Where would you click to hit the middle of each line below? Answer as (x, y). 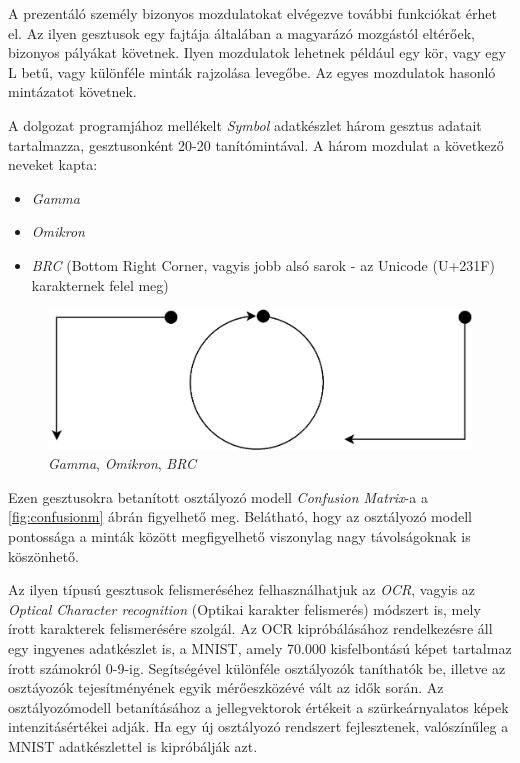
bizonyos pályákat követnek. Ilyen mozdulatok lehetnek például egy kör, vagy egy (257, 52)
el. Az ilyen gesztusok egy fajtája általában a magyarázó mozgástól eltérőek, (241, 32)
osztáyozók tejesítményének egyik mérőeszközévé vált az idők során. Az (226, 687)
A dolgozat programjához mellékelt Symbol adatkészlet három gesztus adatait (245, 124)
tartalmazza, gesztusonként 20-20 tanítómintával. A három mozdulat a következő (256, 144)
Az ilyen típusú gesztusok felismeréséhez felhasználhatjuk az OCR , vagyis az (242, 589)
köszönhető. (43, 555)
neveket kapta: (53, 164)
